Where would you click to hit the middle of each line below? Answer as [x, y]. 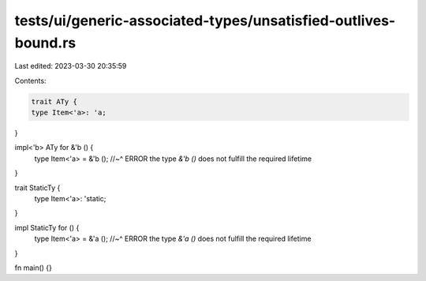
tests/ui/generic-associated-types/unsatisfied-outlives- [205, 21]
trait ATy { [54, 101]
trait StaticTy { [37, 187]
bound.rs [45, 43]
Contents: [30, 81]
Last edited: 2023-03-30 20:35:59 [71, 66]
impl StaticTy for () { [47, 227]
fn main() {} [34, 268]
